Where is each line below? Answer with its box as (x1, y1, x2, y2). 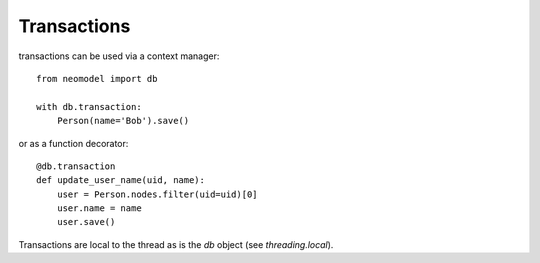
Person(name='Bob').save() (56, 115, 190, 127)
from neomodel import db (36, 73, 158, 84)
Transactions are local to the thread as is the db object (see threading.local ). (18, 238, 334, 250)
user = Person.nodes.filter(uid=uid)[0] (56, 188, 259, 200)
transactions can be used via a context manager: (18, 50, 220, 62)
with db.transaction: (36, 101, 142, 112)
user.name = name (56, 203, 142, 214)
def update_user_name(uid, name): (36, 175, 205, 186)
